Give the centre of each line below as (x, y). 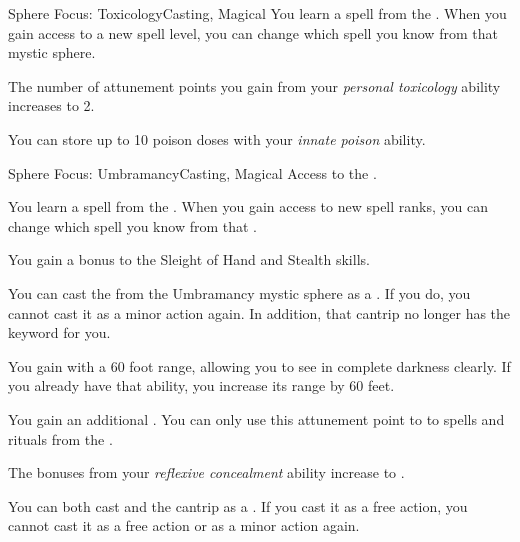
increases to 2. (51, 105)
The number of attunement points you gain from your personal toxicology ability (254, 85)
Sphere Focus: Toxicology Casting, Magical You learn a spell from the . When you (257, 13)
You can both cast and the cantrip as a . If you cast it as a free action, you (238, 505)
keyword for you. (59, 332)
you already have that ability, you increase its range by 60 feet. (201, 385)
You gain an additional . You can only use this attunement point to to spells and (256, 418)
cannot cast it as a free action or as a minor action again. (184, 525)
